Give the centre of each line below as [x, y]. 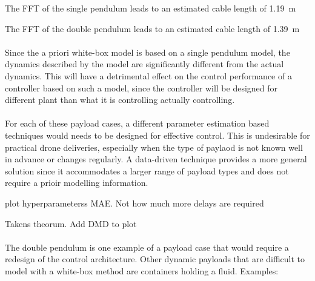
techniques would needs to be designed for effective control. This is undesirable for [157, 135]
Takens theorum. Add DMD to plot [71, 223]
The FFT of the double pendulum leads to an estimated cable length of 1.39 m [152, 28]
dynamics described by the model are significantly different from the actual [144, 64]
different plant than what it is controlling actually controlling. [120, 100]
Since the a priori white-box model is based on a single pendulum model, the [148, 52]
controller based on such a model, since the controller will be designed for [141, 88]
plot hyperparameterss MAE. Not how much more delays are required [134, 203]
